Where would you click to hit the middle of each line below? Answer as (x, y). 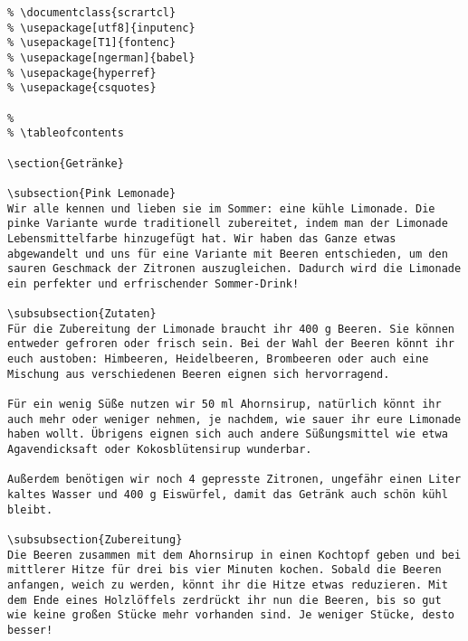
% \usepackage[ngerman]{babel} (101, 57)
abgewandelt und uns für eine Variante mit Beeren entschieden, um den (228, 254)
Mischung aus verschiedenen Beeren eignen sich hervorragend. (199, 374)
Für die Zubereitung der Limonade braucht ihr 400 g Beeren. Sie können (231, 329)
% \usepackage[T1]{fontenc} (92, 43)
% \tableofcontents (66, 133)
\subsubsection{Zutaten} (82, 314)
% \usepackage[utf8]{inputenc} (101, 28)
